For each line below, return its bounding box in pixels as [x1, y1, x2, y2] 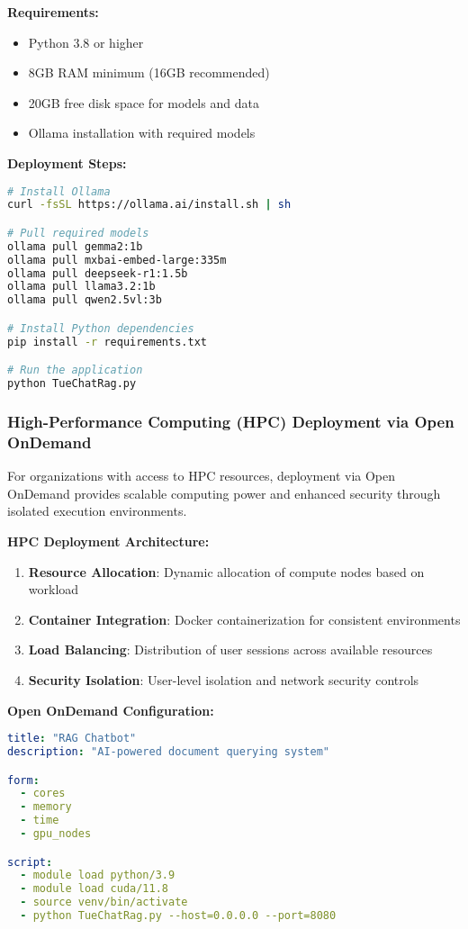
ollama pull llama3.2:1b [7, 280, 156, 293]
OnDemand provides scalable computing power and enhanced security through [7, 483, 441, 502]
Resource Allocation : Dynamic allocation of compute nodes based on [28, 562, 425, 581]
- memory [20, 800, 72, 814]
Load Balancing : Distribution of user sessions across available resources [28, 640, 433, 659]
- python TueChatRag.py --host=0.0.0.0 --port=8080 [20, 909, 337, 923]
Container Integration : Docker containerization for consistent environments [28, 609, 461, 628]
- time [20, 814, 59, 827]
